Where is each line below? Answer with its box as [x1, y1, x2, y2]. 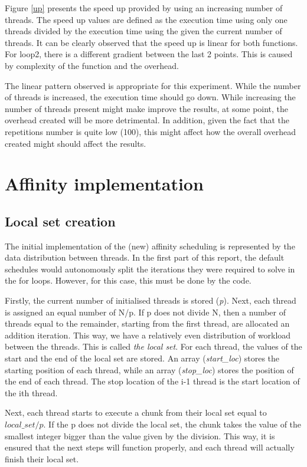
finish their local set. [5, 452, 79, 465]
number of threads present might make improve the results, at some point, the [5, 102, 289, 114]
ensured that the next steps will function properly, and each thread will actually [5, 441, 295, 453]
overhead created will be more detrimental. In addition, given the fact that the [5, 114, 289, 126]
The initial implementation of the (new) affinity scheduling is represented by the [5, 239, 295, 252]
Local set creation [5, 212, 116, 230]
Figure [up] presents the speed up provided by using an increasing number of [5, 2, 283, 14]
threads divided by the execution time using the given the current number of [5, 25, 282, 37]
